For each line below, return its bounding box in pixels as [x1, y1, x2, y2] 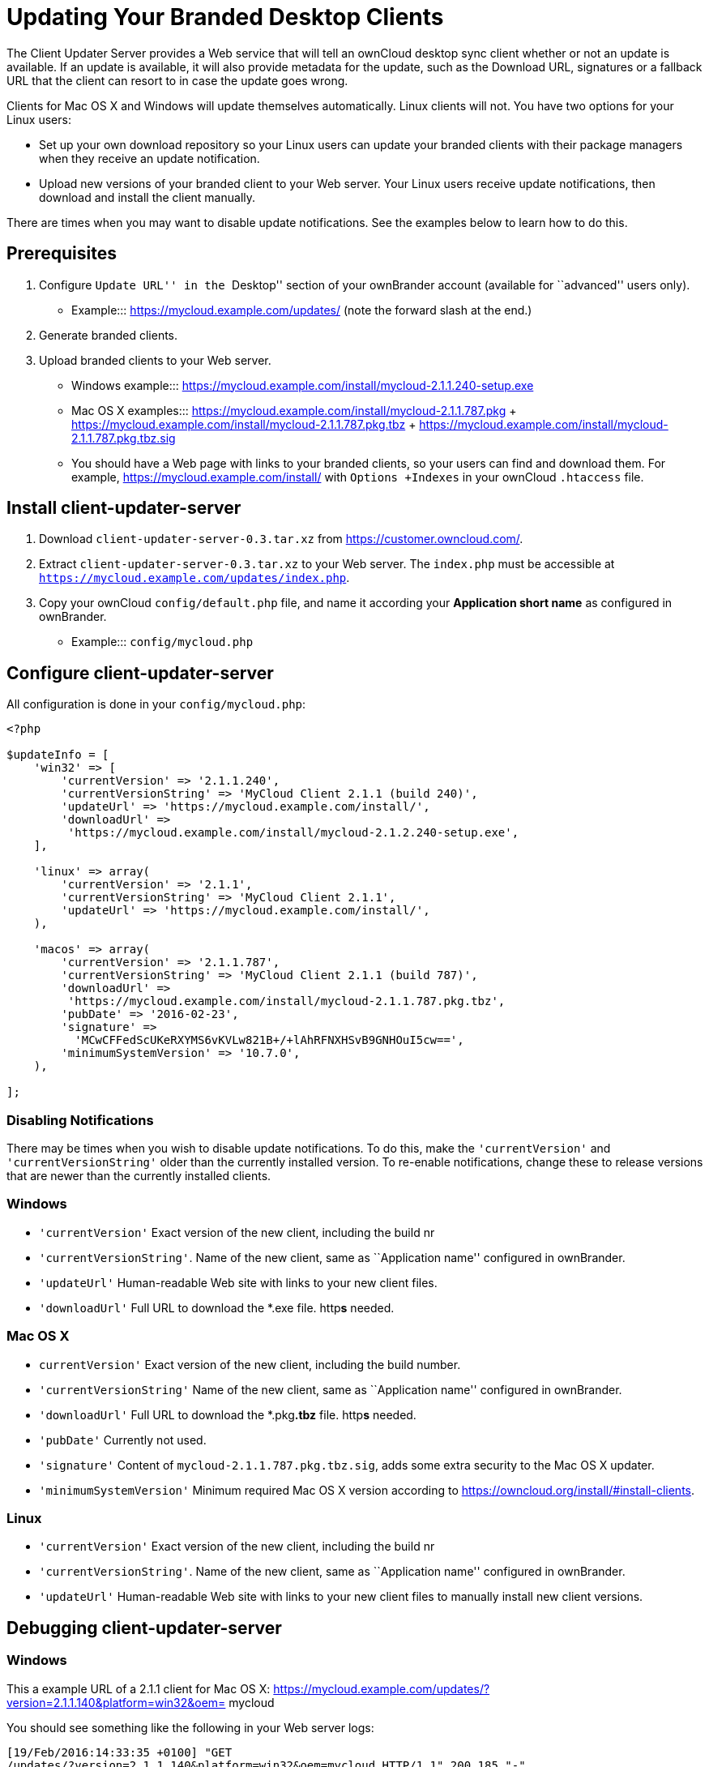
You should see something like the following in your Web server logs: [6, 1720, 374, 1735]
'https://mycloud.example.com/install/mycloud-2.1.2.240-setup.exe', [67, 826, 519, 840]
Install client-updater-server [6, 498, 241, 519]
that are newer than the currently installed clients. [6, 1169, 271, 1183]
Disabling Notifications [6, 1111, 154, 1128]
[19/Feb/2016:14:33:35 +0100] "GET [6, 1745, 233, 1759]
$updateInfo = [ [6, 748, 109, 762]
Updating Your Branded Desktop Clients [6, 3, 444, 31]
